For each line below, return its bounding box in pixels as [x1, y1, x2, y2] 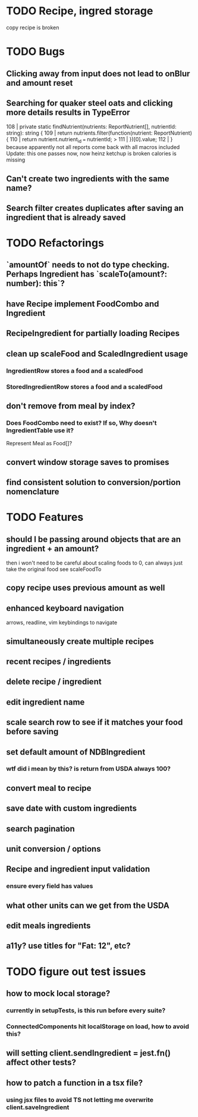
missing [6, 156, 26, 163]
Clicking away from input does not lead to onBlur [6, 69, 190, 79]
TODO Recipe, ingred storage [6, 4, 153, 18]
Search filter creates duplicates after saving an [6, 203, 184, 213]
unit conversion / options [6, 844, 101, 854]
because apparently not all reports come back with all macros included [6, 144, 180, 151]
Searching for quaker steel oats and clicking [6, 98, 173, 108]
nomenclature [6, 486, 59, 497]
